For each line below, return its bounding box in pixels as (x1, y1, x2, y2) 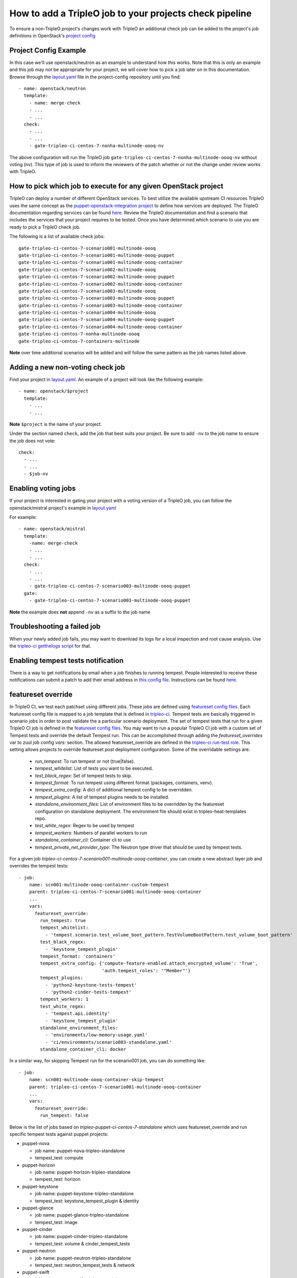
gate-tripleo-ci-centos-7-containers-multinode (18, 338, 140, 344)
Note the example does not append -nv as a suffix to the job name (9, 609, 151, 615)
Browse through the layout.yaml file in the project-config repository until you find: (9, 74, 181, 80)
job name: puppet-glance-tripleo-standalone (35, 1212, 129, 1218)
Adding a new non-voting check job (9, 363, 125, 372)
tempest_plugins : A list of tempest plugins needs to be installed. (35, 794, 169, 800)
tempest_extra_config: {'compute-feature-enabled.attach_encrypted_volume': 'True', (40, 961, 258, 966)
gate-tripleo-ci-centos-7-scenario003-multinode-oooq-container (18, 302, 183, 308)
